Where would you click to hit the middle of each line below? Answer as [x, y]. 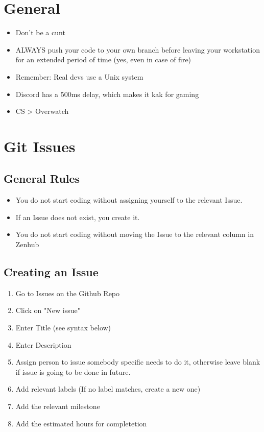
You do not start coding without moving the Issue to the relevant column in [135, 234]
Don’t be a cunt [40, 32]
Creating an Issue [51, 272]
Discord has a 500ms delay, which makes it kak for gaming [107, 94]
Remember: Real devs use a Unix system [79, 76]
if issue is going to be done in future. [73, 371]
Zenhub [27, 244]
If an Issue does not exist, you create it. [78, 217]
